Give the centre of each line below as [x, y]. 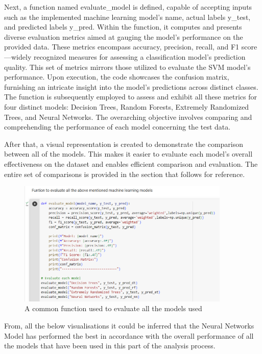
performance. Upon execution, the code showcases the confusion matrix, [117, 77]
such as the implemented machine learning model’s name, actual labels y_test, [127, 17]
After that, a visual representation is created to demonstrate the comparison [124, 144]
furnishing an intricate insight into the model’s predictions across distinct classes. [131, 86]
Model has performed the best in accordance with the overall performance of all [129, 335]
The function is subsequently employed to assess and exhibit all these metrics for [131, 97]
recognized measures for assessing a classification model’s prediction [139, 56]
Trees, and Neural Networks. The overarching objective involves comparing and [128, 117]
